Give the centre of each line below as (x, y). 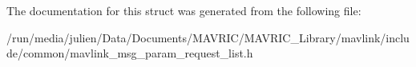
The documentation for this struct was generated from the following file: (184, 10)
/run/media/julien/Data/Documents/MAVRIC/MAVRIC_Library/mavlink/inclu (208, 37)
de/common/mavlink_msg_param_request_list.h (130, 53)
